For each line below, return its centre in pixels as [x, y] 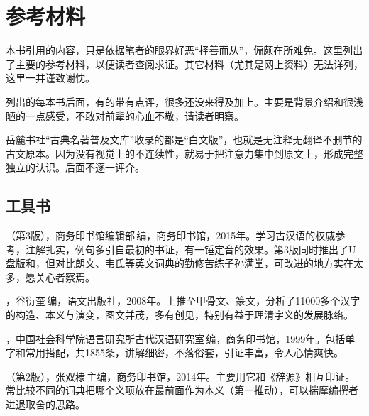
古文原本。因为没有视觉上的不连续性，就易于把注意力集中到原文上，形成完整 [184, 153]
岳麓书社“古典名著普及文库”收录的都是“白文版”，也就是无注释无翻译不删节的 [184, 139]
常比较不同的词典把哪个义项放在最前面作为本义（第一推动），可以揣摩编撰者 [182, 390]
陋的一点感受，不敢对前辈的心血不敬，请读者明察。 [125, 115]
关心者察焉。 [65, 277]
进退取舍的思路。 [45, 404]
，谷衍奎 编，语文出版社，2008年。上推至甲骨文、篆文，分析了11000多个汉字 [183, 301]
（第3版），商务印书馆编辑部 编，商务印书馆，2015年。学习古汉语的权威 [171, 235]
